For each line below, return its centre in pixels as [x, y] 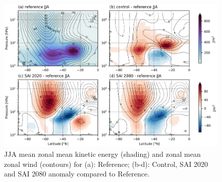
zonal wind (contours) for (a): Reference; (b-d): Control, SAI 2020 [106, 164]
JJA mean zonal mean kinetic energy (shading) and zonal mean [102, 154]
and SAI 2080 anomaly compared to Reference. [77, 174]
